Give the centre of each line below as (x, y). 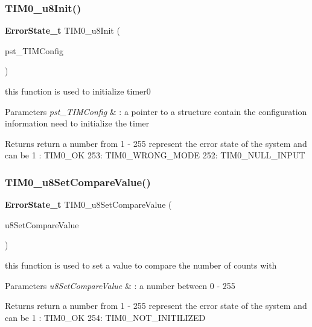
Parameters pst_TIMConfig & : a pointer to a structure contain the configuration (156, 111)
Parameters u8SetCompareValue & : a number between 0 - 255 (120, 285)
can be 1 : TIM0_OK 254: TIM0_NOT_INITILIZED (105, 317)
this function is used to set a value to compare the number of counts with (141, 265)
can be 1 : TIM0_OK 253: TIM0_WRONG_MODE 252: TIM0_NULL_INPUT (155, 155)
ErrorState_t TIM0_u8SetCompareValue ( (88, 204)
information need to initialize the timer (77, 123)
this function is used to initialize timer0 (78, 91)
